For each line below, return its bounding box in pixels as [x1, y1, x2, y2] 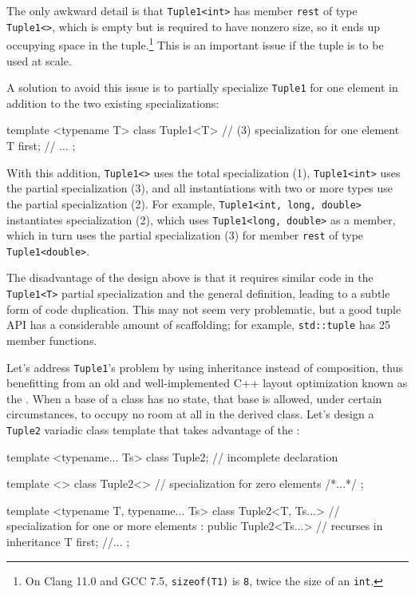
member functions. [6, 331, 97, 348]
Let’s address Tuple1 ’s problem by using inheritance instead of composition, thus [6, 358, 403, 375]
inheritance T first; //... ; [6, 533, 130, 550]
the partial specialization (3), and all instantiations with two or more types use [6, 180, 393, 196]
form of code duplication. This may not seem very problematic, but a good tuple [6, 300, 401, 317]
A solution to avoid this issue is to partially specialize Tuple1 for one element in [6, 79, 398, 96]
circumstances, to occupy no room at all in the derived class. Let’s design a [6, 406, 374, 422]
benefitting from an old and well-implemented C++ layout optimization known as [6, 374, 408, 391]
